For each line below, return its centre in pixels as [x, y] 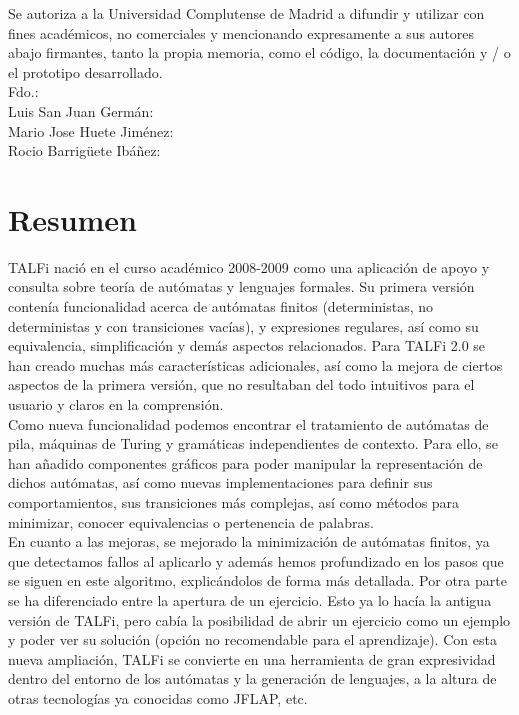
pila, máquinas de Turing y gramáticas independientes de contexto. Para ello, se [253, 443]
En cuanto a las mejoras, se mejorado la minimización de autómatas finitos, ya [249, 541]
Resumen [72, 218]
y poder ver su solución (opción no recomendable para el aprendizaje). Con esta [252, 639]
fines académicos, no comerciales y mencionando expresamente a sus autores [241, 32]
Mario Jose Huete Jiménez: [91, 130]
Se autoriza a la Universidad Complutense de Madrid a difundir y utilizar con [246, 13]
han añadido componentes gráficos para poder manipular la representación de [245, 462]
